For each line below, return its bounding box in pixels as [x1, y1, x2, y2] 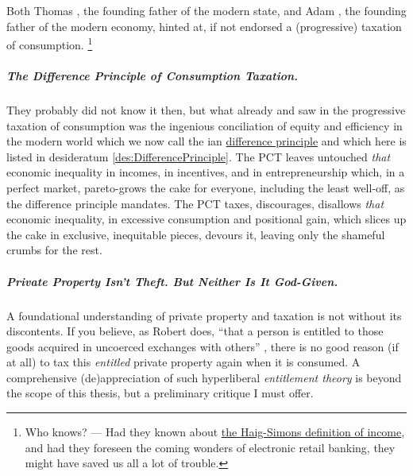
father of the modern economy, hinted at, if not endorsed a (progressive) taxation [6, 17, 402, 34]
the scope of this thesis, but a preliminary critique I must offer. [6, 385, 314, 401]
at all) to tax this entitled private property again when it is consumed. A [6, 354, 361, 370]
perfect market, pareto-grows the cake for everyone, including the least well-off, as [6, 179, 405, 195]
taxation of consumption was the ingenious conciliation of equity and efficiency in [6, 117, 403, 134]
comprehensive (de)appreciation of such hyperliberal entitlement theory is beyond [6, 369, 402, 385]
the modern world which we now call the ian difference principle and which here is [6, 133, 407, 149]
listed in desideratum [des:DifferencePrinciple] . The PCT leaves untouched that [6, 148, 391, 164]
